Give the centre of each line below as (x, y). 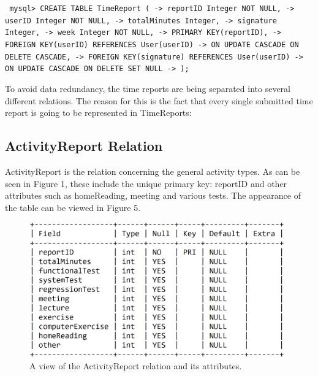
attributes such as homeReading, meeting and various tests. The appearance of (153, 195)
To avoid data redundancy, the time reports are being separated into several (148, 88)
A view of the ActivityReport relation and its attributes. (136, 366)
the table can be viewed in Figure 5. (73, 207)
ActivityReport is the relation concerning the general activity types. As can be (153, 171)
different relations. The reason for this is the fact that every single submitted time (159, 100)
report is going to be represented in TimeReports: (98, 113)
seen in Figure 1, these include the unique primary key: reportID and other (146, 183)
